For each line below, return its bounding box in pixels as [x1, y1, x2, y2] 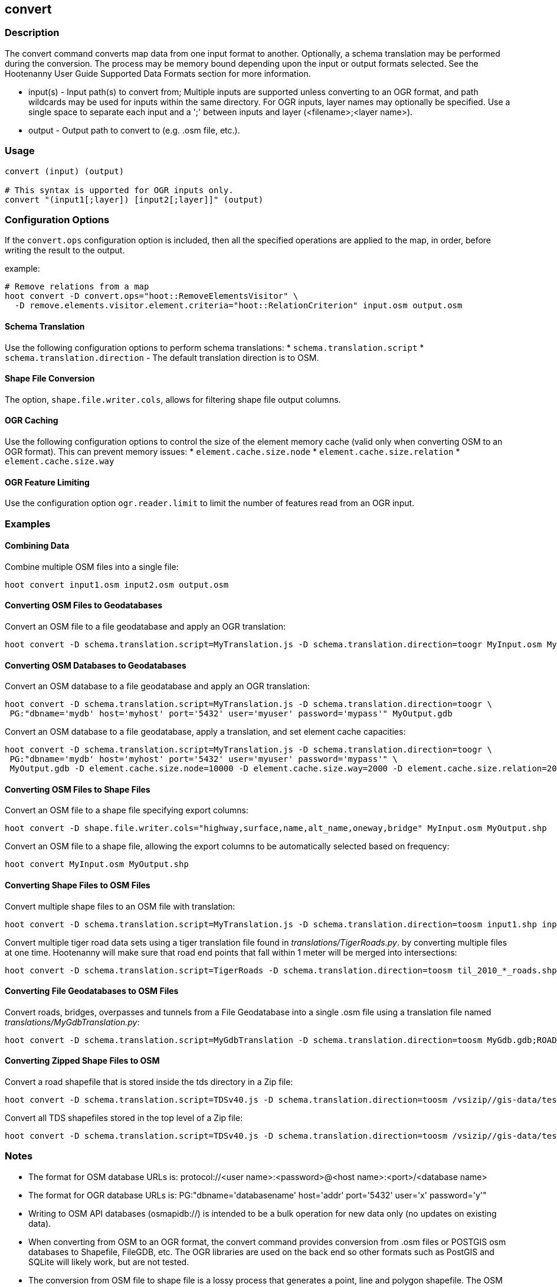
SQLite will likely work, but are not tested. [28, 1256, 189, 1267]
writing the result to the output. [5, 245, 125, 256]
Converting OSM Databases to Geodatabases [5, 660, 186, 670]
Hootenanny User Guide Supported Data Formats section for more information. [5, 68, 311, 79]
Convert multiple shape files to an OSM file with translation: [5, 901, 235, 911]
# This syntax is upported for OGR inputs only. [5, 185, 234, 195]
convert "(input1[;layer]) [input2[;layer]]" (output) [5, 194, 264, 204]
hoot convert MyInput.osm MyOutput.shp [5, 859, 189, 869]
